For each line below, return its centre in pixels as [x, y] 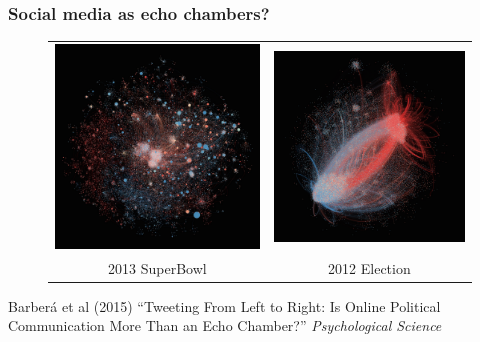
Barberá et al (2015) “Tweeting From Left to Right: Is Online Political [224, 305]
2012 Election [369, 267]
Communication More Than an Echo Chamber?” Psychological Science [225, 325]
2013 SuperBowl [157, 267]
